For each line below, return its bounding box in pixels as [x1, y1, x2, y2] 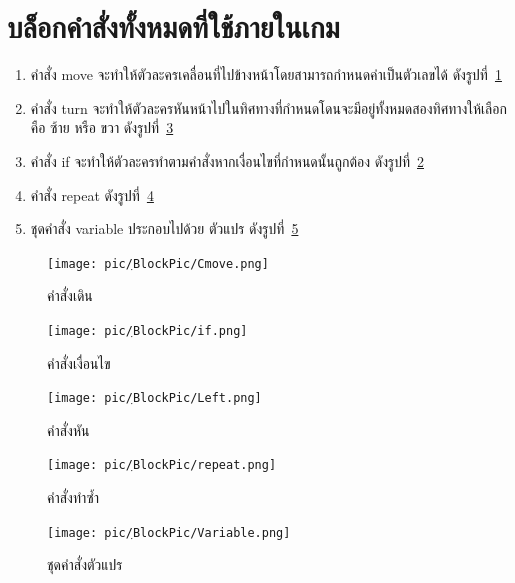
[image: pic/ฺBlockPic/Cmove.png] [47, 256, 269, 271]
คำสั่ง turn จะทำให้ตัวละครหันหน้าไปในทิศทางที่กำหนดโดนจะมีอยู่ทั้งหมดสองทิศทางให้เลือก [30, 97, 507, 118]
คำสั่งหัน [47, 419, 90, 440]
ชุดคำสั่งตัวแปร [47, 554, 123, 575]
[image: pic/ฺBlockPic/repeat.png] [47, 458, 277, 473]
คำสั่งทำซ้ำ [47, 487, 100, 508]
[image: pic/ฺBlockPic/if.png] [47, 323, 248, 338]
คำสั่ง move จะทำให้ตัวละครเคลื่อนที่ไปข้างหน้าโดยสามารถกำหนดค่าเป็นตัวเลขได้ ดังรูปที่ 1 [30, 64, 502, 85]
